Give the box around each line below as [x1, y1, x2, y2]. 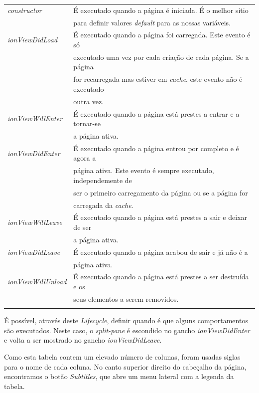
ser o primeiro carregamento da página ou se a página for [73, 187, 248, 197]
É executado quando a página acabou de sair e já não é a [73, 246, 248, 257]
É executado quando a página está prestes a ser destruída [73, 271, 249, 282]
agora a [73, 153, 96, 163]
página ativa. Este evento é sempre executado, [73, 165, 214, 176]
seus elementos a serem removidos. [73, 293, 179, 304]
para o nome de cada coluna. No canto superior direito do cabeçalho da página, [4, 361, 247, 372]
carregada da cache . [73, 199, 133, 210]
